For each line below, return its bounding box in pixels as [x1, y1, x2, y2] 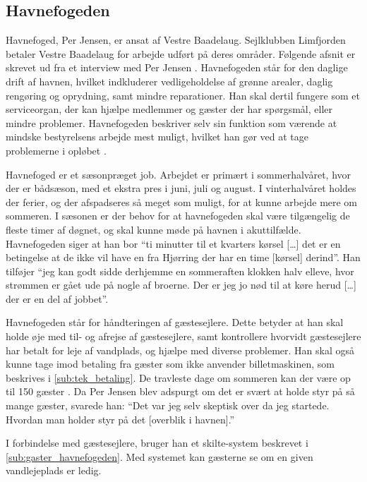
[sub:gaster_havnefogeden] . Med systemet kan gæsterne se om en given [6, 449, 313, 464]
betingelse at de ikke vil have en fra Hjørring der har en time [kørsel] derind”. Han [6, 250, 361, 265]
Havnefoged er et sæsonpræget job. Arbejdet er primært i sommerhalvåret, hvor [6, 167, 351, 181]
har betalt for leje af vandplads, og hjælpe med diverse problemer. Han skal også [6, 342, 355, 357]
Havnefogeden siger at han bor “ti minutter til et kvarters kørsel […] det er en [6, 236, 341, 251]
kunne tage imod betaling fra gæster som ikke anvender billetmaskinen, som [6, 356, 335, 371]
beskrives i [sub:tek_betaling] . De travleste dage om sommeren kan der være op [6, 370, 351, 385]
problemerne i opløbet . [6, 143, 107, 157]
